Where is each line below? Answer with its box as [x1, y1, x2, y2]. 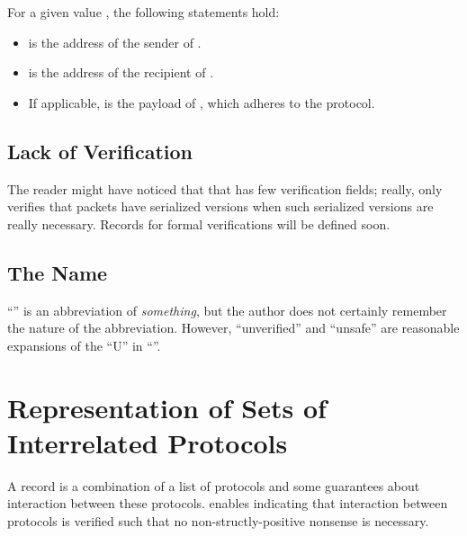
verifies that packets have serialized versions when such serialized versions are [7, 197, 434, 216]
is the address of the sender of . [28, 32, 202, 51]
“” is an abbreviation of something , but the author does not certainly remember [7, 300, 447, 319]
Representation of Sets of [7, 389, 327, 425]
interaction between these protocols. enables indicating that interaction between [7, 494, 448, 513]
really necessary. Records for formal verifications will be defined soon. [7, 214, 391, 233]
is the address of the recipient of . [28, 63, 214, 82]
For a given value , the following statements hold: [7, 3, 280, 21]
